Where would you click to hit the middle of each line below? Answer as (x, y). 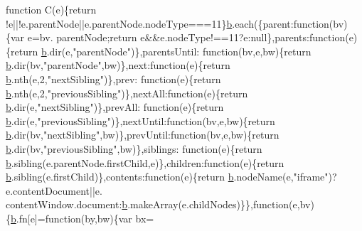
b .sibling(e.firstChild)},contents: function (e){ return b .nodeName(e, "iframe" (167, 177)
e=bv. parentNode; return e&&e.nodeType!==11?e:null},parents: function (186, 37)
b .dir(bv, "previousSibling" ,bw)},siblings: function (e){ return (134, 148)
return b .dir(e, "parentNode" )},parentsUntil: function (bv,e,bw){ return (161, 51)
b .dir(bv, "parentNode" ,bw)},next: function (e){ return (118, 65)
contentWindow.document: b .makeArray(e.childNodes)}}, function (148, 204)
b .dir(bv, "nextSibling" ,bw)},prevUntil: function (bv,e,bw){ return (143, 135)
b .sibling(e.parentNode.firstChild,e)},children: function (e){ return (145, 162)
